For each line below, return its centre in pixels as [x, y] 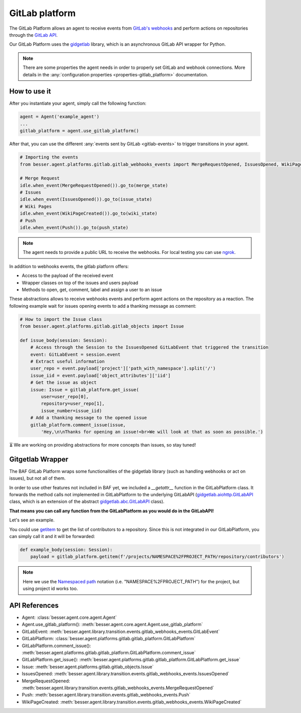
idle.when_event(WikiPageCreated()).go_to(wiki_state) [89, 213]
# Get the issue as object [64, 383]
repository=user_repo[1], [73, 404]
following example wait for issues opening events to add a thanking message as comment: [103, 306]
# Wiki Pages [36, 206]
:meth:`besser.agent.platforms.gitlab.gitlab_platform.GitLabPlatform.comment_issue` [109, 653]
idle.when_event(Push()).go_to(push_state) [74, 228]
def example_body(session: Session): [66, 550]
